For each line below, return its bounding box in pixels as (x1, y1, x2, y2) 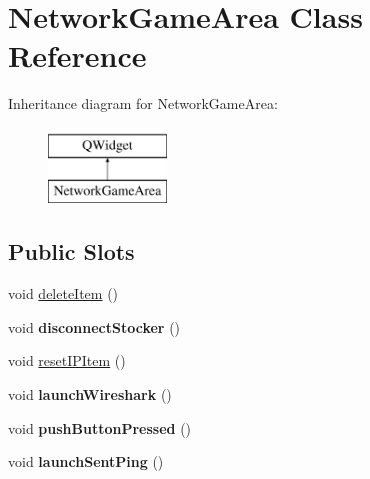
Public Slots (8, 236, 135, 267)
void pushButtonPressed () (8, 417, 192, 438)
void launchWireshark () (8, 384, 172, 405)
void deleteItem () (8, 283, 119, 304)
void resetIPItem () (8, 350, 126, 371)
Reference (8, 35, 147, 76)
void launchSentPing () (8, 451, 164, 472)
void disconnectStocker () (8, 316, 181, 337)
